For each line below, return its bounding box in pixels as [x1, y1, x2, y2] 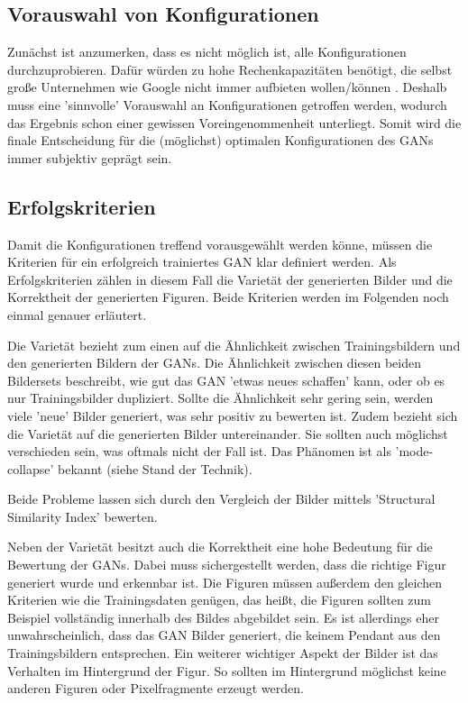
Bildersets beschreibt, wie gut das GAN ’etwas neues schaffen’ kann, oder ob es [7, 370, 445, 389]
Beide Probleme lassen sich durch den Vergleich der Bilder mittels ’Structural [7, 489, 436, 508]
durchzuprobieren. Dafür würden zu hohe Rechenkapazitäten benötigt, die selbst [7, 59, 453, 78]
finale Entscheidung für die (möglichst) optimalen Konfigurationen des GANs [7, 131, 434, 150]
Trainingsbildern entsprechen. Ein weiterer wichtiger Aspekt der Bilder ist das [7, 644, 438, 662]
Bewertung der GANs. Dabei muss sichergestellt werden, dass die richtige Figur [7, 555, 446, 574]
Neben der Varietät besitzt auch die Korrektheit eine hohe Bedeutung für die [7, 537, 433, 556]
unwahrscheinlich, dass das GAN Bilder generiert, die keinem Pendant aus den [7, 625, 441, 644]
